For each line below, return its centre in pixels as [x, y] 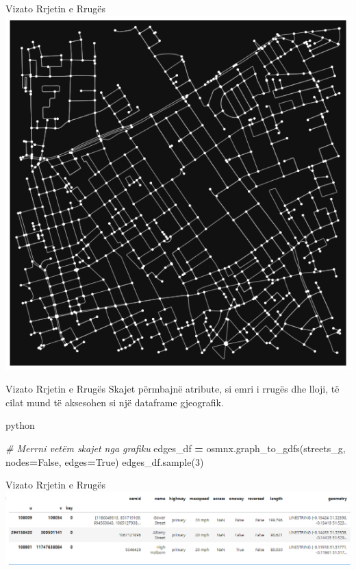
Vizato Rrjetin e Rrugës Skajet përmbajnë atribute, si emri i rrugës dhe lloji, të [173, 389]
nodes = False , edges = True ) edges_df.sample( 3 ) [105, 461]
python [20, 425]
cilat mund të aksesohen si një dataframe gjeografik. [115, 402]
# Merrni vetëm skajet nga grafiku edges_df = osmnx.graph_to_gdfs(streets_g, [176, 448]
